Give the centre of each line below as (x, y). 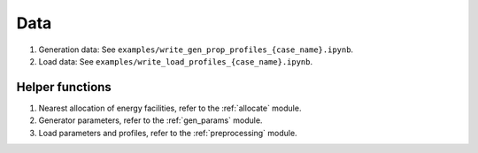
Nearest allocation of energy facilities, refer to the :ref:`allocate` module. (170, 108)
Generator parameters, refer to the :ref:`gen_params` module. (150, 120)
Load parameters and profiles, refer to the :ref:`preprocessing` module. (168, 133)
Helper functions (64, 87)
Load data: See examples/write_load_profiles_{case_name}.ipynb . (176, 61)
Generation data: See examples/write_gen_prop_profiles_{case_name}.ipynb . (196, 50)
